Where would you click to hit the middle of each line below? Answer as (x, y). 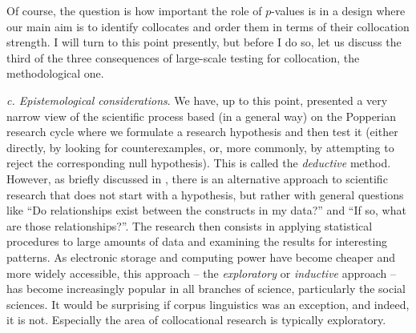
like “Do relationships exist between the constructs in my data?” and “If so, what (206, 210)
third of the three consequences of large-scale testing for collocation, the (183, 57)
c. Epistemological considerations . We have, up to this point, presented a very (197, 100)
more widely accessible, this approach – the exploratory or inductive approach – (202, 273)
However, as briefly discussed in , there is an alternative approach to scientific (197, 178)
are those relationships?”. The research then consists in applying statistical (190, 225)
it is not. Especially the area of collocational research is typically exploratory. (196, 320)
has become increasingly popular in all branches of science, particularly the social (206, 289)
